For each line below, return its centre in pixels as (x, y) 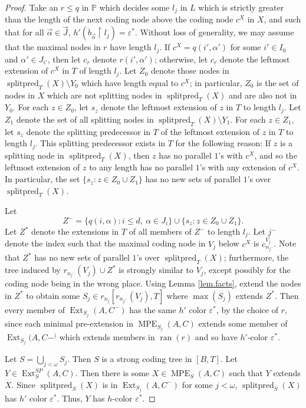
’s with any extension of (243, 167)
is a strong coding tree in (147, 359)
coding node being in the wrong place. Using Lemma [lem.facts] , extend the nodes (153, 283)
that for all (24, 32)
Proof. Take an (32, 7)
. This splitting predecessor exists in (100, 143)
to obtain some (53, 295)
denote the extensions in (75, 231)
